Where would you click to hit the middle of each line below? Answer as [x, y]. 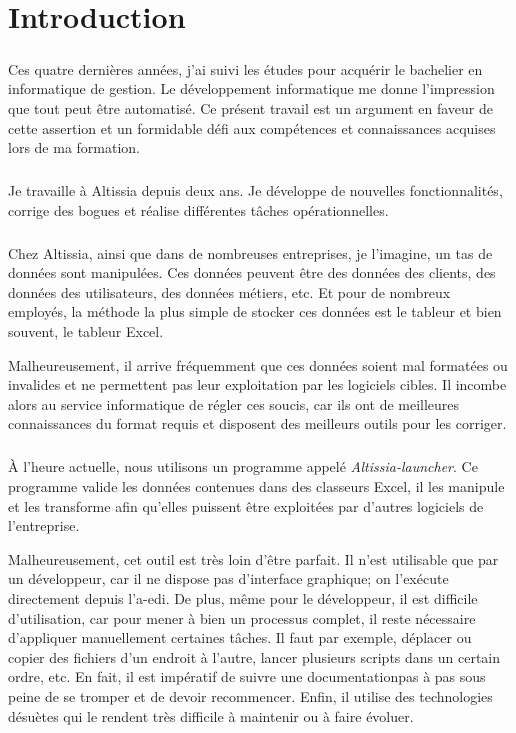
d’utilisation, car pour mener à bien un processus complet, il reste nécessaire [242, 617]
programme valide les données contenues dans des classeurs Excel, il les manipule [256, 485]
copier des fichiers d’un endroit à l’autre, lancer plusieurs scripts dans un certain [254, 656]
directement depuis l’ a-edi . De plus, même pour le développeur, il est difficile [243, 597]
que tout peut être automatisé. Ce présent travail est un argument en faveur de [250, 107]
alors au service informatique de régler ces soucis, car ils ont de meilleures [234, 403]
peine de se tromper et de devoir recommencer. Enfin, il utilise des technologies [250, 695]
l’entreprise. [44, 525]
